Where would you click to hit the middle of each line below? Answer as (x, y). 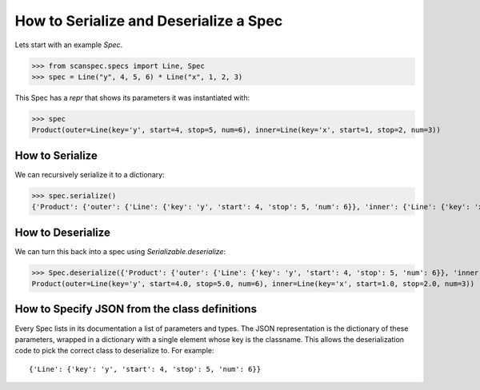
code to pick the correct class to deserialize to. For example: (114, 351)
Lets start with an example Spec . (69, 45)
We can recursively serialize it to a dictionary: (90, 174)
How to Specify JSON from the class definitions (136, 309)
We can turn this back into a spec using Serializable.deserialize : (120, 251)
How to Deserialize (63, 232)
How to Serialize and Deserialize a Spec (149, 21)
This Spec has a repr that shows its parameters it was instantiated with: (132, 97)
